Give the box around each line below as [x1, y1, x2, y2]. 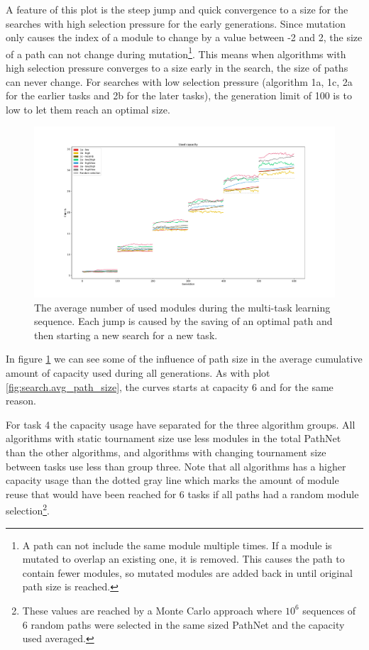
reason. [6, 393, 36, 408]
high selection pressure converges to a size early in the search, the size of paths [6, 60, 348, 75]
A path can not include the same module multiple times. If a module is [22, 537, 332, 552]
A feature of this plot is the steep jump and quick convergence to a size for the [6, 2, 348, 16]
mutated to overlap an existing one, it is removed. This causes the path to [22, 551, 345, 566]
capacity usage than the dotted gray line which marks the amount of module [6, 473, 339, 488]
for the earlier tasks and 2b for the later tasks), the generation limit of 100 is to [6, 88, 352, 103]
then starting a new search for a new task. [34, 327, 218, 342]
